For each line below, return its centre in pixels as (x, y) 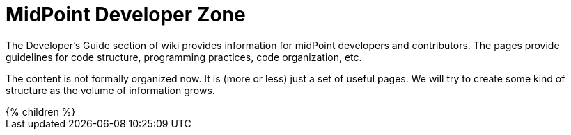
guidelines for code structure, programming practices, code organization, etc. (184, 57)
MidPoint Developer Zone (126, 15)
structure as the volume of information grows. (110, 90)
